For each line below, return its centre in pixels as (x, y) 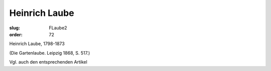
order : (16, 34)
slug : (15, 28)
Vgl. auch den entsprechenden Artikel (48, 62)
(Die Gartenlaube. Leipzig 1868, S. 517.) (50, 53)
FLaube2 (58, 28)
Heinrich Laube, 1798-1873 (37, 44)
